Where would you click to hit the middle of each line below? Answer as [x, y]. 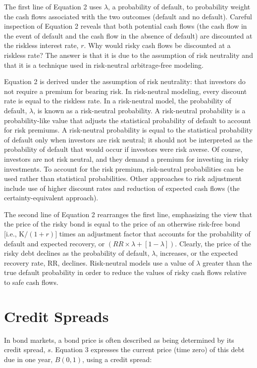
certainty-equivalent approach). [51, 198]
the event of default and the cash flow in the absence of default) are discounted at [128, 35]
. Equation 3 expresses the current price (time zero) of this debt [148, 349]
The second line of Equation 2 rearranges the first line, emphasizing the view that [128, 214]
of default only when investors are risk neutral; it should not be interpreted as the [128, 139]
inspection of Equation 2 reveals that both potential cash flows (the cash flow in [126, 26]
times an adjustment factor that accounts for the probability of [155, 234]
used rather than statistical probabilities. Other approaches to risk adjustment [123, 178]
